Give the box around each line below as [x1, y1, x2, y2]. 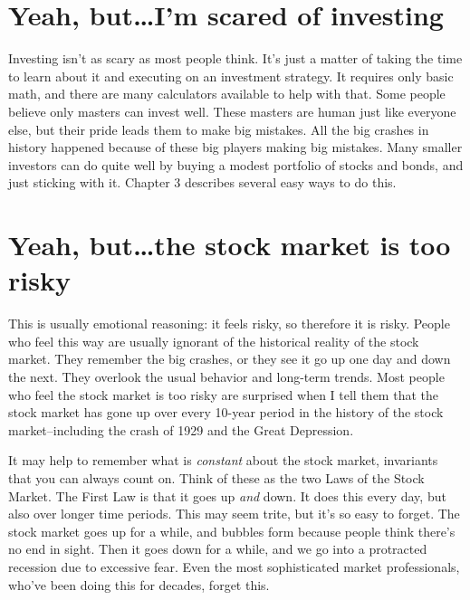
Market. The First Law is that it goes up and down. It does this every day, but [8, 486, 446, 505]
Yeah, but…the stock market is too [8, 226, 451, 263]
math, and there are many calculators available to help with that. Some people [8, 84, 446, 103]
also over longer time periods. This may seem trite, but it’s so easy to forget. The [8, 504, 460, 523]
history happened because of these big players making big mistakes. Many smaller [8, 138, 463, 157]
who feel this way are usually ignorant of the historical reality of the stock [8, 331, 419, 350]
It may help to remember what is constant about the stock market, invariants [8, 451, 438, 470]
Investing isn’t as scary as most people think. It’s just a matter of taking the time [8, 49, 463, 68]
